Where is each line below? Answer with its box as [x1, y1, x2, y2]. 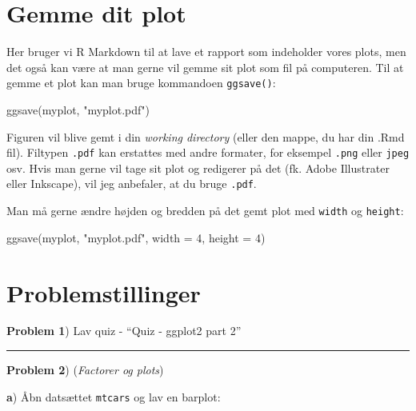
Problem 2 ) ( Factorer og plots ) [6, 361, 164, 378]
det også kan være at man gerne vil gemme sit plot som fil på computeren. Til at [6, 58, 404, 75]
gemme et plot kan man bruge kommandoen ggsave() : [6, 74, 276, 91]
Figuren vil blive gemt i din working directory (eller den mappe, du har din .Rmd [6, 128, 405, 145]
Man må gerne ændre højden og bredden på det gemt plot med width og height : [6, 202, 404, 219]
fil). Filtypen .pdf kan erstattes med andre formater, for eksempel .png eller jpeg [6, 144, 410, 161]
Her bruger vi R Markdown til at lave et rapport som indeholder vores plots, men [6, 43, 406, 60]
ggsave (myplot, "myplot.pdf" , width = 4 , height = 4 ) [6, 229, 266, 245]
